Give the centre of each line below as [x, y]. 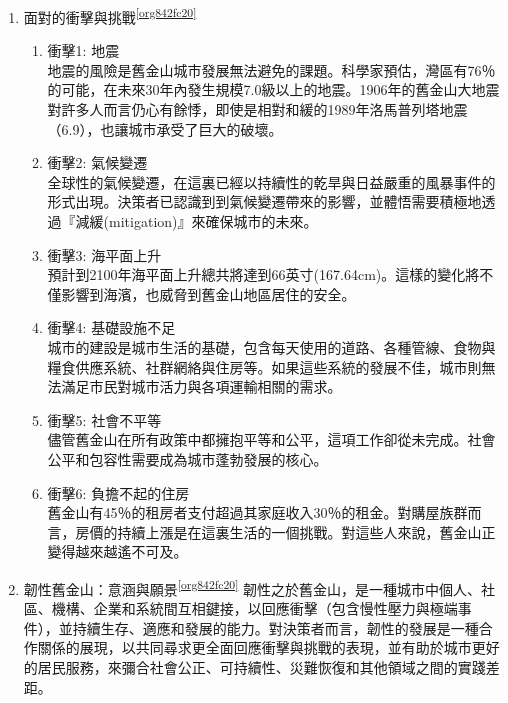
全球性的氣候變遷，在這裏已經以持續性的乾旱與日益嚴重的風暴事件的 [271, 181]
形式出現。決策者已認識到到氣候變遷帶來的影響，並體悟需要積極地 [264, 201]
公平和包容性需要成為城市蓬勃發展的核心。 [187, 458]
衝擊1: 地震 [83, 50]
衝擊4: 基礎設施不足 [111, 327]
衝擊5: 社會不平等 [104, 419]
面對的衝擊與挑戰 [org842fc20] [110, 15]
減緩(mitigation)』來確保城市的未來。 [196, 221]
